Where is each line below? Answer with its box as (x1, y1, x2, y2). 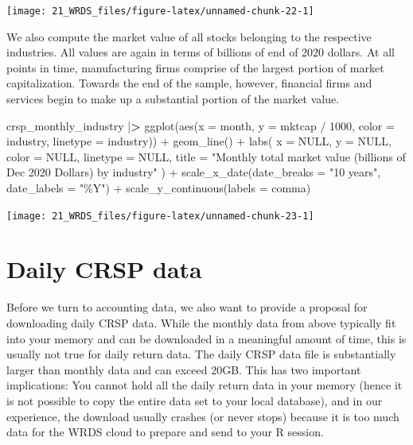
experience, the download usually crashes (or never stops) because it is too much (6, 408, 399, 424)
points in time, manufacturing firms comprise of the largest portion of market (6, 59, 384, 75)
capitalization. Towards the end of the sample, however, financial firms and (6, 75, 372, 91)
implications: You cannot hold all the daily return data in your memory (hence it (6, 377, 403, 393)
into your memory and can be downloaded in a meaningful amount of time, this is (6, 330, 407, 346)
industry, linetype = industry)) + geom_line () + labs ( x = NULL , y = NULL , (6, 133, 392, 149)
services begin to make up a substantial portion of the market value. (6, 91, 340, 107)
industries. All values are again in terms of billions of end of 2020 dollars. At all (6, 44, 395, 60)
